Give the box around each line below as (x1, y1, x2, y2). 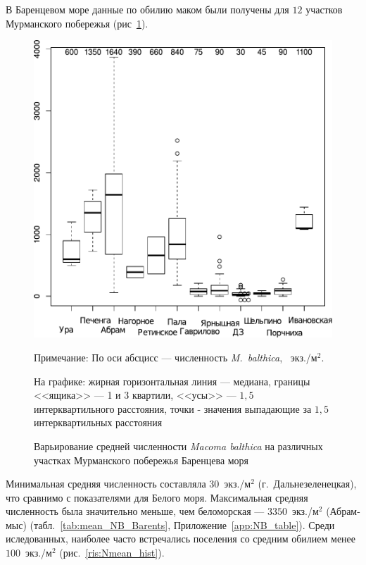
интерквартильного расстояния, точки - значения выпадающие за (34, 401, 312, 416)
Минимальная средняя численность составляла (6, 476, 206, 491)
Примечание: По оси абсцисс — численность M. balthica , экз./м (34, 349, 317, 364)
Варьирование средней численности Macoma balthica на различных (34, 438, 323, 453)
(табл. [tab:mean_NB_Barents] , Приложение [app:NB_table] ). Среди (30, 517, 335, 532)
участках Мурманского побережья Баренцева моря (34, 452, 249, 467)
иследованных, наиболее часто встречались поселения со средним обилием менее (6, 531, 356, 546)
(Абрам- (326, 504, 360, 519)
